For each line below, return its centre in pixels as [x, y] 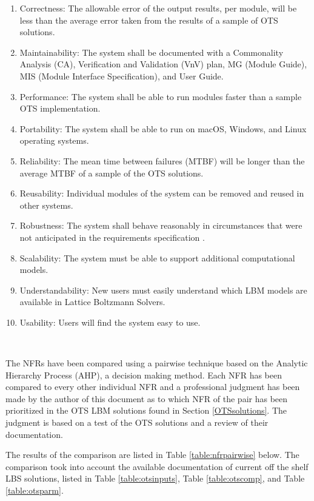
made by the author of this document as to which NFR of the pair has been [147, 398]
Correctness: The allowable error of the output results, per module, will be [158, 8]
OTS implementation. [60, 108]
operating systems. [54, 140]
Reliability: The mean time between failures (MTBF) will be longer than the [162, 160]
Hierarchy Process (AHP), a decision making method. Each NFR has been [144, 375]
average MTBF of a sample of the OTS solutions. [112, 173]
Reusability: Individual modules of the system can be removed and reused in [162, 193]
